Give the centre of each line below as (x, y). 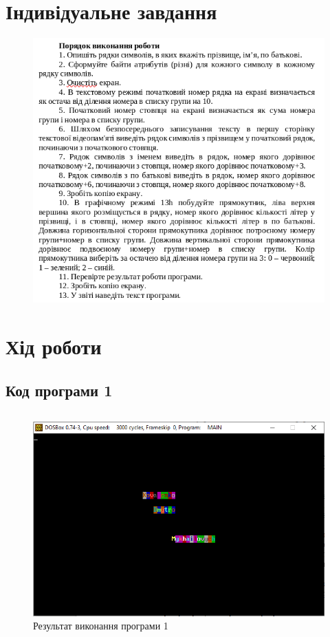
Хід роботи (54, 346)
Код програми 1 (59, 390)
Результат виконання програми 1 (101, 626)
